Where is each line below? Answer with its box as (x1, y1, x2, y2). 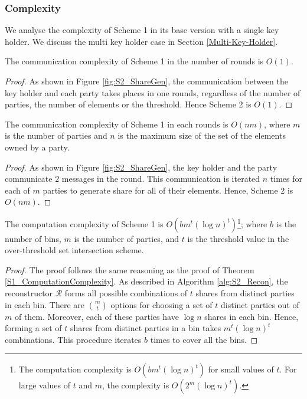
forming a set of (5, 322, 62, 334)
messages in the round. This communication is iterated (61, 172, 260, 185)
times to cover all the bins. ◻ (150, 333, 258, 345)
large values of (18, 379, 71, 391)
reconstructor (5, 286, 53, 299)
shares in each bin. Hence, (204, 310, 299, 322)
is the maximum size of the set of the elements (117, 129, 286, 142)
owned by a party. (5, 140, 70, 153)
